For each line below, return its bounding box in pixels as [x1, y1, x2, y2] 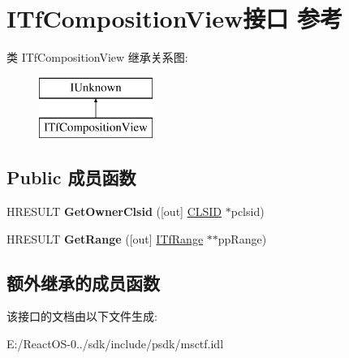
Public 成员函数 [6, 165, 136, 190]
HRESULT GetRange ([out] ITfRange [6, 230, 204, 247]
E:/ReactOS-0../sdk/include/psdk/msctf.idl [6, 335, 224, 352]
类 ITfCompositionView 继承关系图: [6, 49, 188, 66]
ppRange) [218, 230, 267, 247]
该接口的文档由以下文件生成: [6, 308, 157, 325]
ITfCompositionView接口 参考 [6, 2, 343, 35]
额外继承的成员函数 [6, 270, 160, 295]
